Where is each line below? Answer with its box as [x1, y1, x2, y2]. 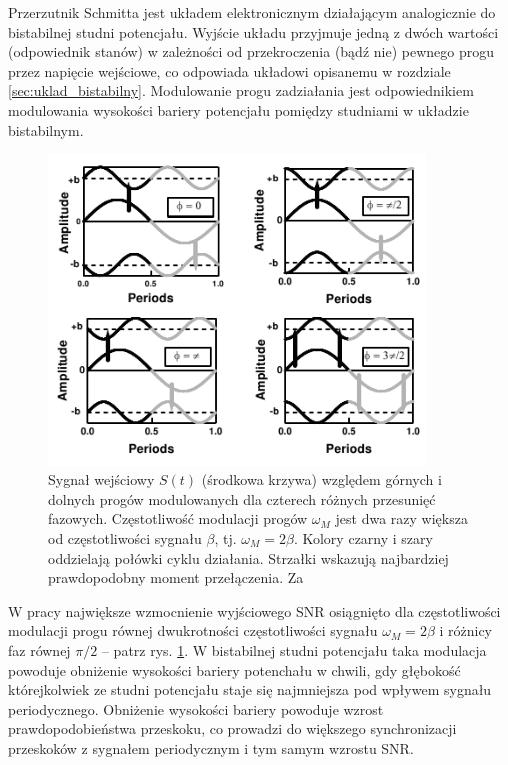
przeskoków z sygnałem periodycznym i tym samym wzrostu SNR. [8, 737, 414, 758]
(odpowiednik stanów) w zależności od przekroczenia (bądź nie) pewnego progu [8, 41, 494, 62]
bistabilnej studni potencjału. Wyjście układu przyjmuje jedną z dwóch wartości [8, 21, 499, 42]
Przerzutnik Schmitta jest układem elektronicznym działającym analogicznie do [8, 2, 496, 22]
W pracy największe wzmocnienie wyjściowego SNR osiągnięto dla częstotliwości [8, 600, 501, 621]
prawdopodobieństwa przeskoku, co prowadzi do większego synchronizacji [8, 718, 457, 739]
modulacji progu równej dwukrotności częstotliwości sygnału [8, 620, 378, 641]
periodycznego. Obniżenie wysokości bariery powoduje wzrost [8, 698, 384, 719]
